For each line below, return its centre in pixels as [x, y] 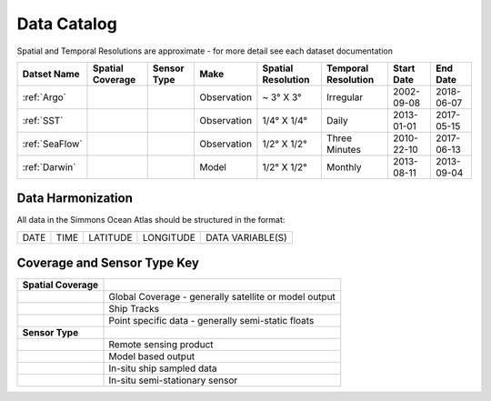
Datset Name [51, 74]
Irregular [345, 97]
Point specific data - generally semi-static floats [211, 321]
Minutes [343, 149]
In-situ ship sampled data [163, 368]
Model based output [152, 356]
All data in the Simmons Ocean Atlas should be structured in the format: [151, 220]
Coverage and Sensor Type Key [108, 263]
